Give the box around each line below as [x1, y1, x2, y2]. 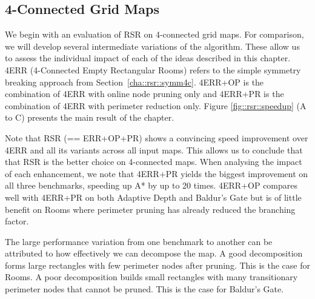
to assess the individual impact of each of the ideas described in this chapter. [5, 52, 291, 64]
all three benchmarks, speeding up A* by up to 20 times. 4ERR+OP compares [5, 179, 298, 192]
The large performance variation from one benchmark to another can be [5, 235, 273, 247]
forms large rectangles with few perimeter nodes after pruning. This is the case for [5, 258, 310, 271]
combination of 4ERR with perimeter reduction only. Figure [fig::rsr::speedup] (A [5, 99, 307, 112]
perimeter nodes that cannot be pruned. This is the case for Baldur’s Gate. [5, 283, 284, 295]
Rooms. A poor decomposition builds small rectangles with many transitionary [5, 270, 298, 283]
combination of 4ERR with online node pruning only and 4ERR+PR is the [5, 87, 284, 100]
